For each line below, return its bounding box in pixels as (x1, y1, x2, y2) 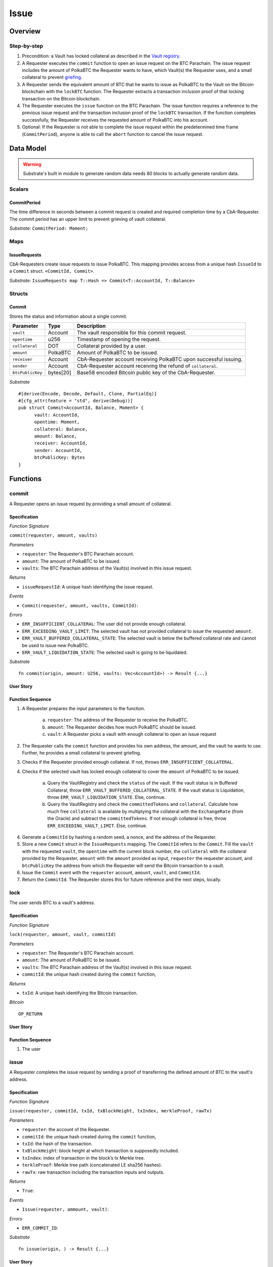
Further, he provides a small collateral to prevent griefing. (22, 750, 142, 756)
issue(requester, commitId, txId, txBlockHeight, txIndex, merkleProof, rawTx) (9, 1108, 212, 1114)
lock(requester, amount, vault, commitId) (9, 931, 116, 938)
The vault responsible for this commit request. (76, 329, 187, 337)
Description (76, 322, 106, 329)
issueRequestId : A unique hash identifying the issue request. (22, 583, 154, 590)
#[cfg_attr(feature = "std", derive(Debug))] (18, 398, 133, 403)
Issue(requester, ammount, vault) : (22, 1206, 109, 1212)
